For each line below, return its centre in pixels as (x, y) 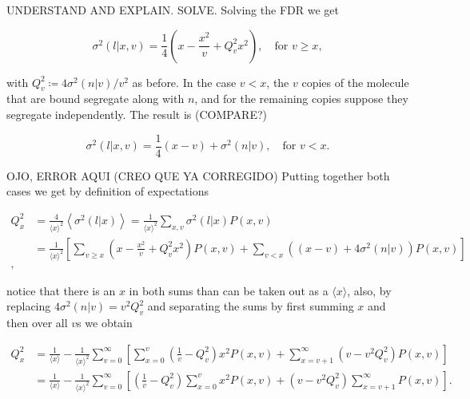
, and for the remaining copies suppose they (301, 99)
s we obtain (105, 323)
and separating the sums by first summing (251, 306)
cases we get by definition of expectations (108, 191)
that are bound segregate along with (96, 99)
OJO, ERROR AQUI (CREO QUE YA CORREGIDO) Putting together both (198, 175)
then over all (37, 323)
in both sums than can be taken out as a (229, 290)
